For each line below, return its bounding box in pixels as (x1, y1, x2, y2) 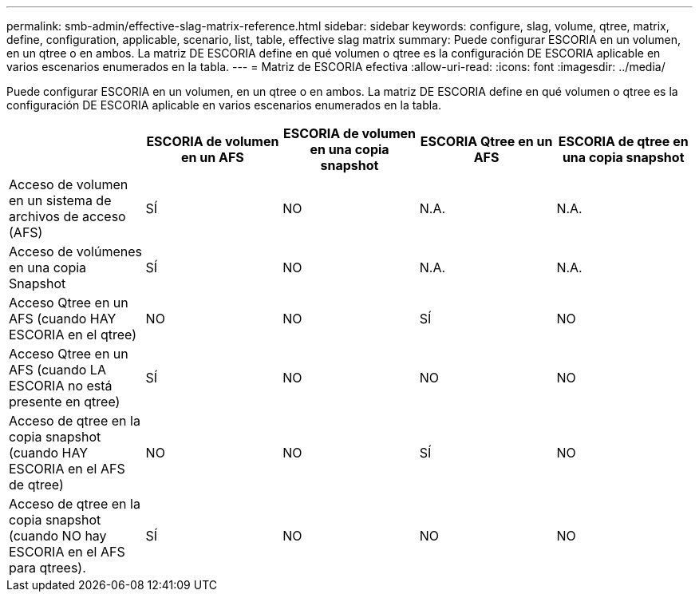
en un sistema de (9, 192, 112, 208)
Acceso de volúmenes (9, 244, 142, 259)
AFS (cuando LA (9, 362, 106, 378)
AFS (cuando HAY (9, 311, 116, 327)
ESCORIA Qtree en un (420, 133, 553, 149)
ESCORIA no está (9, 378, 113, 394)
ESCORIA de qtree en (558, 133, 689, 149)
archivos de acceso (9, 208, 126, 224)
